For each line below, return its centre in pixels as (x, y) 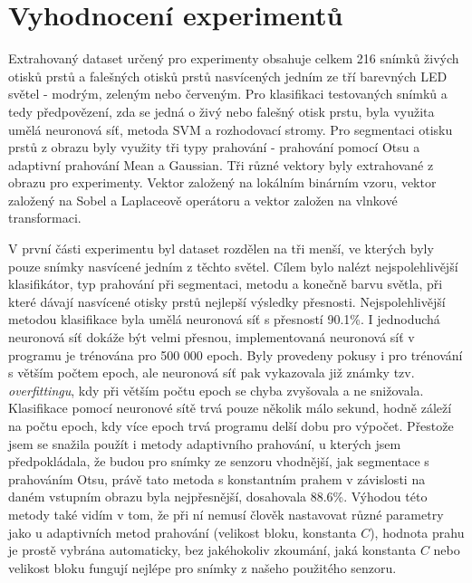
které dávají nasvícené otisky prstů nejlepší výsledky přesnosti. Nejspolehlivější (227, 301)
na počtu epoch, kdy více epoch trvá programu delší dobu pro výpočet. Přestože (231, 425)
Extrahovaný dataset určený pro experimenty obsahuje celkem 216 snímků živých (234, 58)
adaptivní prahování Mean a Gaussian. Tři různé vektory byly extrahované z (221, 164)
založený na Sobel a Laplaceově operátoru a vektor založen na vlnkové (203, 200)
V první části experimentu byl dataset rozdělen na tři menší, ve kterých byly (221, 248)
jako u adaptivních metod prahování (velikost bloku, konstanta (183, 532)
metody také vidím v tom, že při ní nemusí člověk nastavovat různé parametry (226, 514)
